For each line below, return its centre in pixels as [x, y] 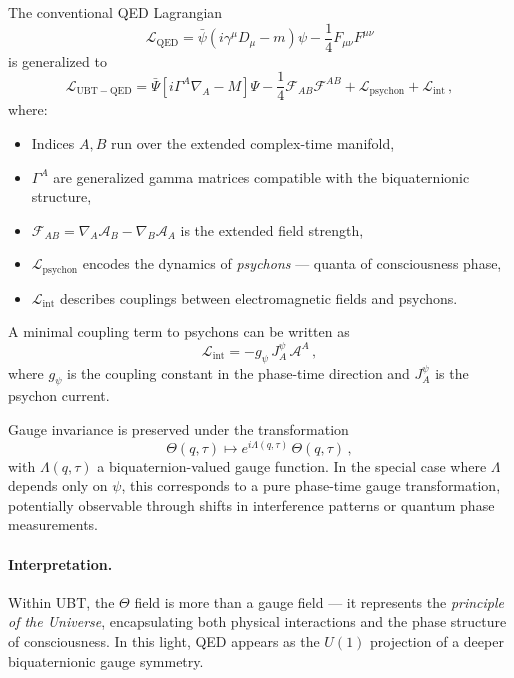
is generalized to [57, 60]
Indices [53, 142]
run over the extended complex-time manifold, [252, 142]
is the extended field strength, [272, 229]
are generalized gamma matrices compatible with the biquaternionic [261, 176]
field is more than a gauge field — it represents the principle [319, 601]
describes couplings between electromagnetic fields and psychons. [259, 297]
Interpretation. [60, 563]
